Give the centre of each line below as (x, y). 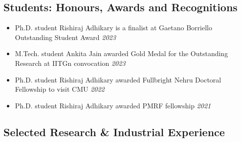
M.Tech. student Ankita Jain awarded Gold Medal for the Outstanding (121, 53)
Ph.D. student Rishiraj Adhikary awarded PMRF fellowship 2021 (113, 105)
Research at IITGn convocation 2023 (70, 63)
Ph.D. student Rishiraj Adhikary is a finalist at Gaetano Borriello (113, 28)
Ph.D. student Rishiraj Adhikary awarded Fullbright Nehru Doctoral (118, 79)
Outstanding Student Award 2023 (65, 37)
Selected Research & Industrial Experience (114, 132)
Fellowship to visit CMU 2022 (60, 89)
